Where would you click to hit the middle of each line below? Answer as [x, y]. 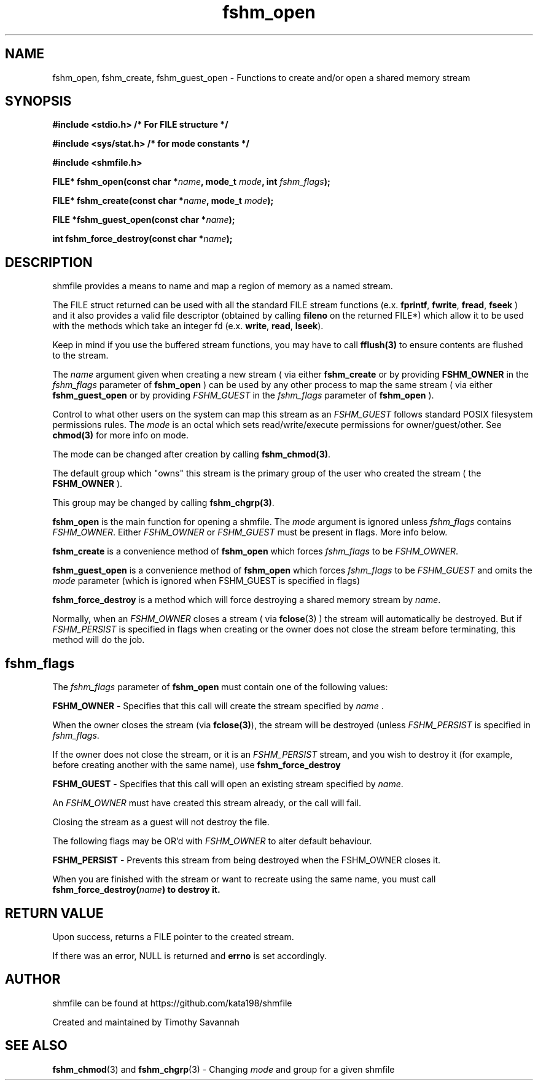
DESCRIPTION [49, 262]
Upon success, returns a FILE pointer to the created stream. [173, 936]
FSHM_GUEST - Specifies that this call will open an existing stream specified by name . [228, 784]
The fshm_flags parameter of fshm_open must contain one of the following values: [220, 687]
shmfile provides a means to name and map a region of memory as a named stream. [223, 286]
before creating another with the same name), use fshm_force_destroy [197, 765]
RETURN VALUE [54, 913]
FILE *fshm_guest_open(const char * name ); [144, 220]
